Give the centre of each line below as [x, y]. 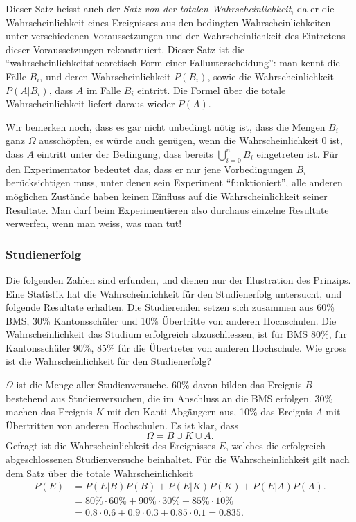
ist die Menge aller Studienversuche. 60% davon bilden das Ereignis [159, 385]
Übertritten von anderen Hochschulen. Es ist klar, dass [122, 425]
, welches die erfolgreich [276, 445]
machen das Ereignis [49, 412]
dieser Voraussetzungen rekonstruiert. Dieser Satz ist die [125, 49]
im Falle [104, 90]
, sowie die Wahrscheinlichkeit [271, 76]
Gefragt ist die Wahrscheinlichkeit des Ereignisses [111, 445]
